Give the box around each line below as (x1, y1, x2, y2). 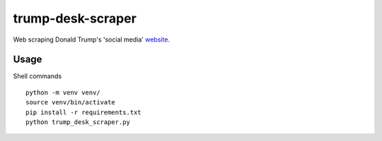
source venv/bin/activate (25, 99, 116, 106)
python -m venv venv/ (25, 88, 100, 97)
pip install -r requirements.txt (25, 108, 141, 116)
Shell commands (13, 72, 62, 80)
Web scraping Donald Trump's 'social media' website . (13, 35, 170, 44)
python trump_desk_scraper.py (25, 118, 131, 126)
